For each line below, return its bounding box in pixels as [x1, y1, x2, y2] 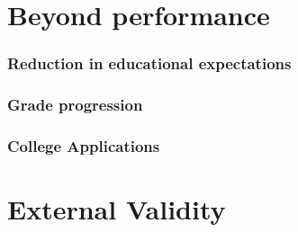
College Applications [7, 134, 160, 156]
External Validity [7, 191, 226, 228]
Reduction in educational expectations [7, 52, 292, 75]
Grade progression [7, 94, 143, 116]
